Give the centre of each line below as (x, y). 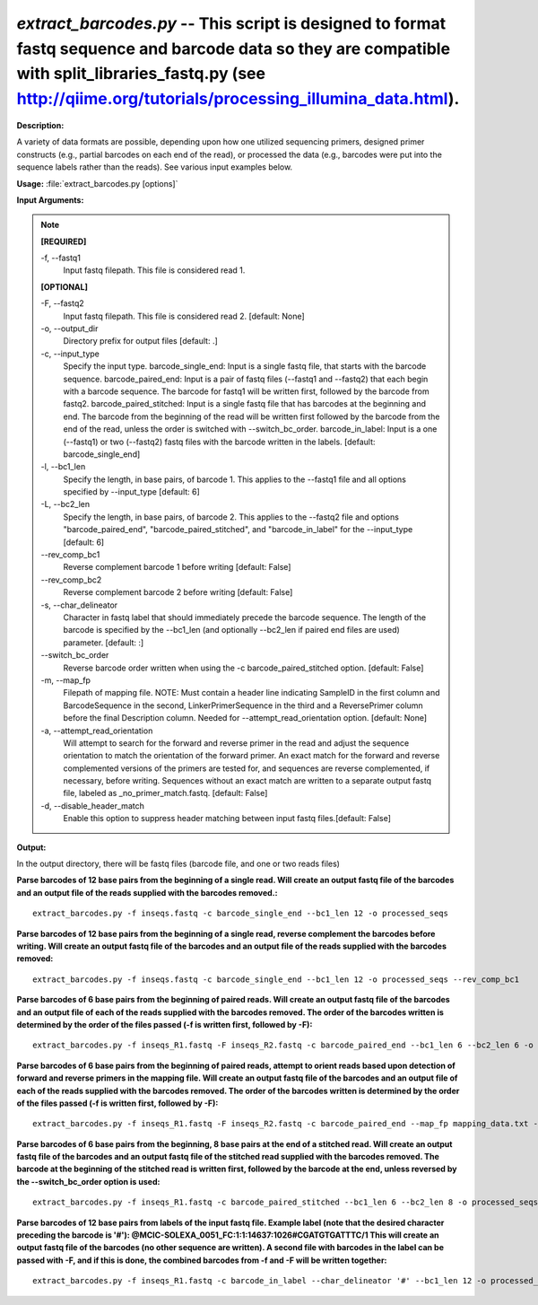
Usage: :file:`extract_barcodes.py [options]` (97, 183)
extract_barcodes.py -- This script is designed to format (231, 23)
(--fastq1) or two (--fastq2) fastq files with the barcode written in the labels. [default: (219, 442)
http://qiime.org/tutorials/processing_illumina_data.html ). (238, 99)
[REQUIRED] (64, 241)
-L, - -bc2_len (65, 504)
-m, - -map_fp (66, 680)
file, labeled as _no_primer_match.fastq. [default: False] (165, 793)
